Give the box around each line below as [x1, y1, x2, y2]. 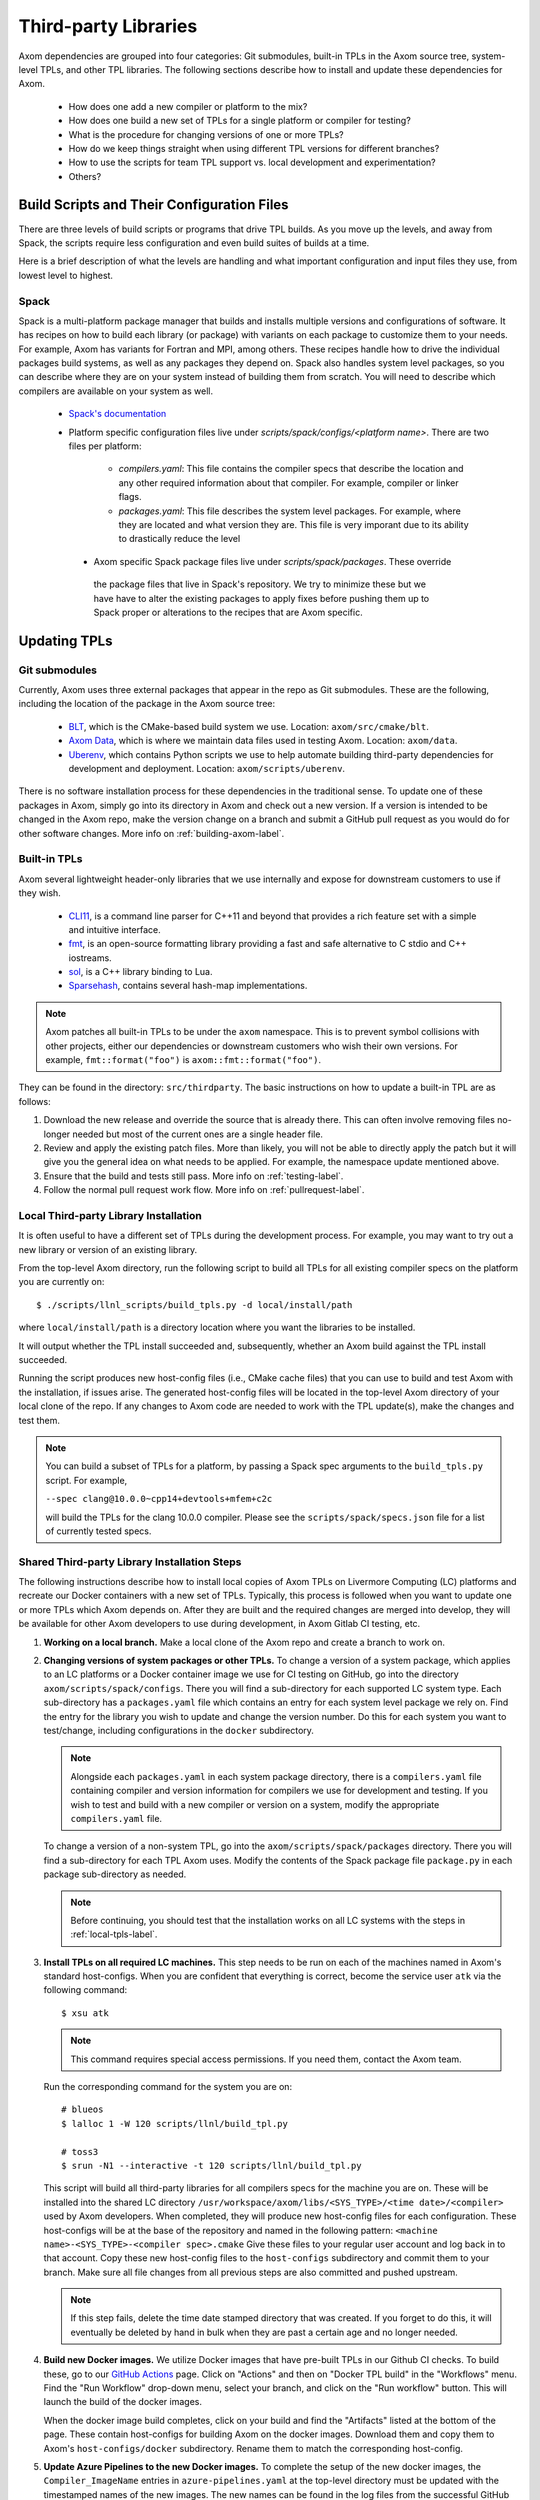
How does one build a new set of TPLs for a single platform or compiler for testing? [68, 115, 412, 127]
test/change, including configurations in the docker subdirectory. [43, 1724, 315, 1736]
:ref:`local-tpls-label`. [70, 1928, 158, 1940]
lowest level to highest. [18, 269, 114, 281]
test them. [18, 1414, 60, 1426]
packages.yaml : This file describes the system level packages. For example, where [118, 505, 462, 517]
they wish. [18, 887, 62, 899]
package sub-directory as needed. [43, 1868, 187, 1880]
